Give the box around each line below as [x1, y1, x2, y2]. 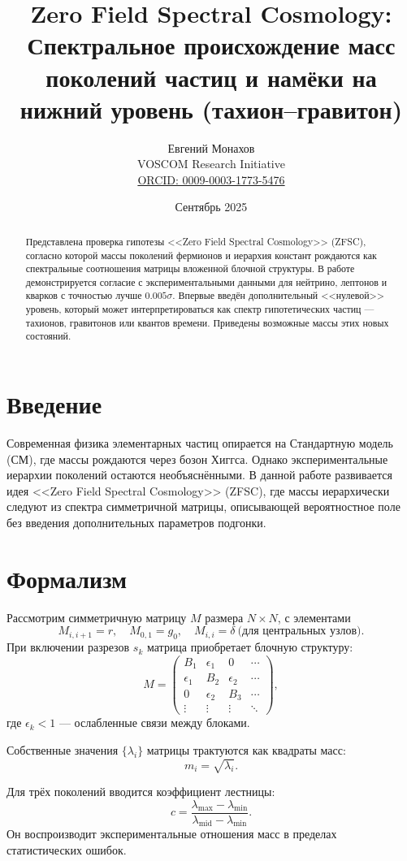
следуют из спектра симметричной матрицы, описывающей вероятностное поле [6, 498, 401, 515]
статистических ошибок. [6, 842, 127, 859]
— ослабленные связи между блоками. [58, 714, 250, 731]
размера [205, 608, 244, 625]
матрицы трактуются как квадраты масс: [146, 741, 346, 758]
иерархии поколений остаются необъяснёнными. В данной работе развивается [6, 466, 392, 483]
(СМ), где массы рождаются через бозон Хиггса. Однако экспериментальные [6, 450, 388, 467]
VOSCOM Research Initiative [137, 155, 285, 172]
